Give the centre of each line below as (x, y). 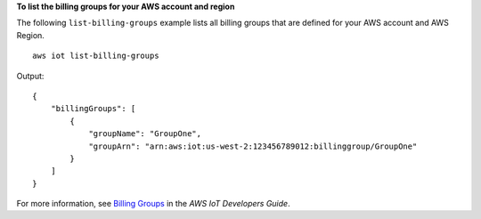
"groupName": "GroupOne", (145, 134)
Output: (30, 76)
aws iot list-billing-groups (96, 56)
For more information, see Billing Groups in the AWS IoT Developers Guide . (153, 204)
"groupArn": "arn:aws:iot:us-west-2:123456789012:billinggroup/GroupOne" (253, 146)
